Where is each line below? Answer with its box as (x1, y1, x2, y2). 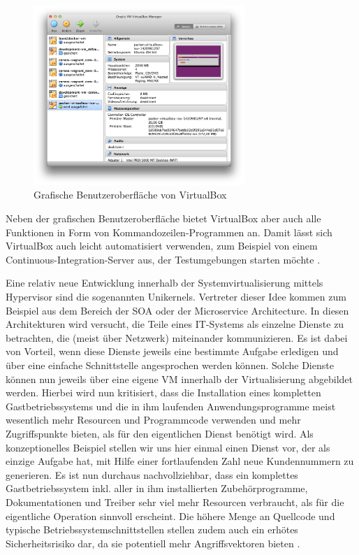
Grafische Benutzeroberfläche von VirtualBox (34, 187, 227, 202)
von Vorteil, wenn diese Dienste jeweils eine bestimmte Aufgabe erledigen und (6, 344, 339, 359)
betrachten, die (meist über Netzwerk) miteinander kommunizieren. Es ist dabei (6, 330, 348, 345)
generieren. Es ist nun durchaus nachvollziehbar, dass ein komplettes (6, 467, 298, 482)
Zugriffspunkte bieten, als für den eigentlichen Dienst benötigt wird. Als (6, 426, 314, 440)
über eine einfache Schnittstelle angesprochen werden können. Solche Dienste (6, 357, 334, 372)
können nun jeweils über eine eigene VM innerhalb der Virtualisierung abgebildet (6, 371, 353, 386)
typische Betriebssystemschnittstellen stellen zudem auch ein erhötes (6, 522, 298, 537)
